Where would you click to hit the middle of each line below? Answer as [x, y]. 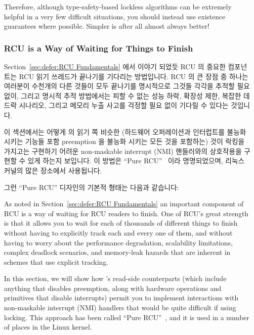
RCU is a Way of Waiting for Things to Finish [99, 48]
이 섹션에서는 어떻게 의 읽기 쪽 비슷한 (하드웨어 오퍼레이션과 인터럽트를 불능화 [125, 131]
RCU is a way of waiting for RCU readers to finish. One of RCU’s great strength [126, 213]
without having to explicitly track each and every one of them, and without [118, 232]
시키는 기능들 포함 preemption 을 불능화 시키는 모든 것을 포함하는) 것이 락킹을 [124, 141]
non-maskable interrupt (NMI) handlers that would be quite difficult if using [120, 308]
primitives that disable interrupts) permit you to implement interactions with [121, 298]
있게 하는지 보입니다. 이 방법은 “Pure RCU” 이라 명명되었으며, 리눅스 [136, 161]
